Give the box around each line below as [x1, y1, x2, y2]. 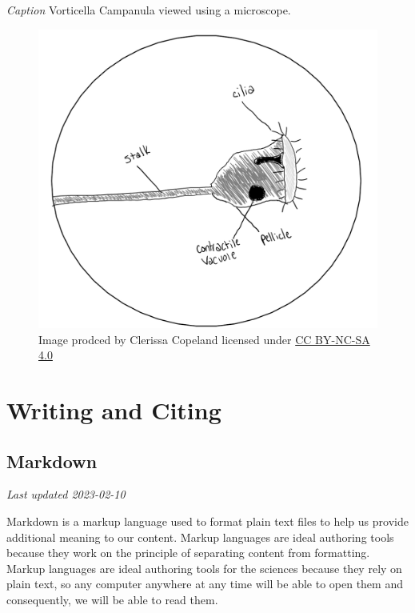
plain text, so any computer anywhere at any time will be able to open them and [6, 575, 403, 592]
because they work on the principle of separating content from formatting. [6, 544, 370, 561]
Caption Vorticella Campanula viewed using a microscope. [6, 2, 291, 18]
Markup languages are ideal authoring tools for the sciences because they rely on [6, 559, 402, 576]
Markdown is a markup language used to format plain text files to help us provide [6, 513, 409, 530]
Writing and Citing [6, 394, 221, 427]
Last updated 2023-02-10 [6, 486, 126, 503]
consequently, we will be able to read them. [6, 591, 218, 607]
